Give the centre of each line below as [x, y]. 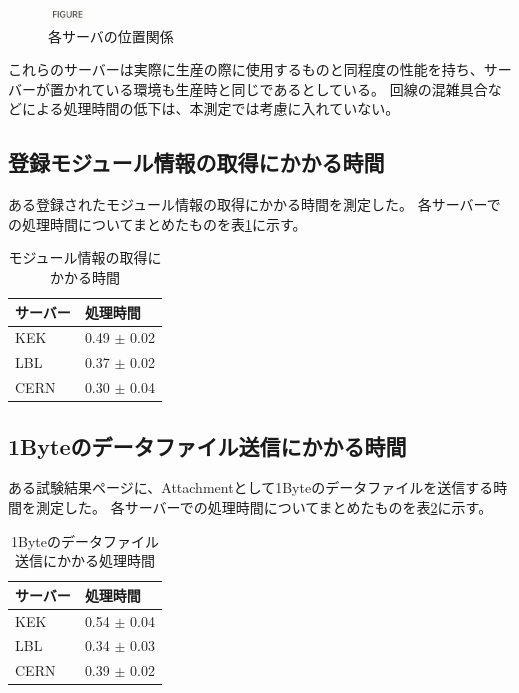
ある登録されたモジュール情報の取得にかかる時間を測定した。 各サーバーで [254, 204]
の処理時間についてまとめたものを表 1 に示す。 [157, 223]
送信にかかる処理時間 [84, 560]
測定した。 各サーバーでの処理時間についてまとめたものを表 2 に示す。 [264, 506]
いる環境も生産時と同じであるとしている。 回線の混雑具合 [296, 88]
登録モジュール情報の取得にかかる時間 [196, 162]
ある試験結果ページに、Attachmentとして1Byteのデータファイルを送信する [251, 487]
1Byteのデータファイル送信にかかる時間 [207, 445]
